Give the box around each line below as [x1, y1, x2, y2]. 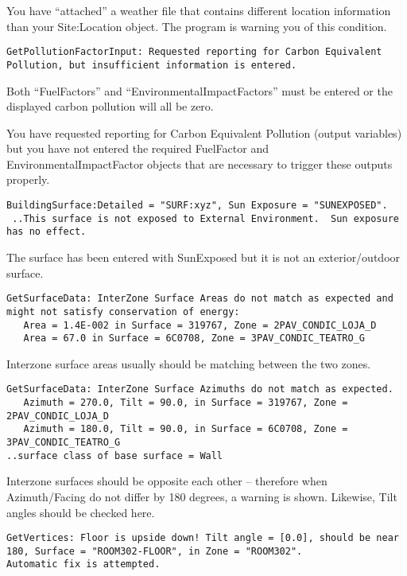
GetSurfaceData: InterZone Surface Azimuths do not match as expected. [6, 383, 393, 395]
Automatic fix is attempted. [6, 558, 161, 570]
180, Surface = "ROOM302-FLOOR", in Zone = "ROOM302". [6, 545, 303, 557]
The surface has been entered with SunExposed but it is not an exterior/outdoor [6, 249, 401, 266]
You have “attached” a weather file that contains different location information [6, 2, 391, 18]
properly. [6, 171, 50, 188]
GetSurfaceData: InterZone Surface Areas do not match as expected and [6, 293, 393, 305]
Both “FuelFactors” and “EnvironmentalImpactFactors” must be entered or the [6, 82, 393, 99]
